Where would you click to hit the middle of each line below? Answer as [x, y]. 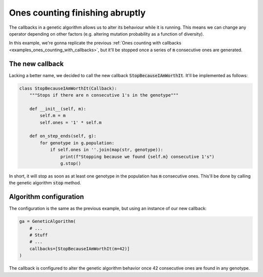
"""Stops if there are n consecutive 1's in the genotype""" [104, 95]
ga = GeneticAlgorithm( [48, 221]
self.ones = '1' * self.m [71, 122]
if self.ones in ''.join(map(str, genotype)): [106, 150]
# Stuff [39, 235]
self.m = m [53, 116]
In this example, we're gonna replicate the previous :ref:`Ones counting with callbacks [95, 43]
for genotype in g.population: [77, 143]
